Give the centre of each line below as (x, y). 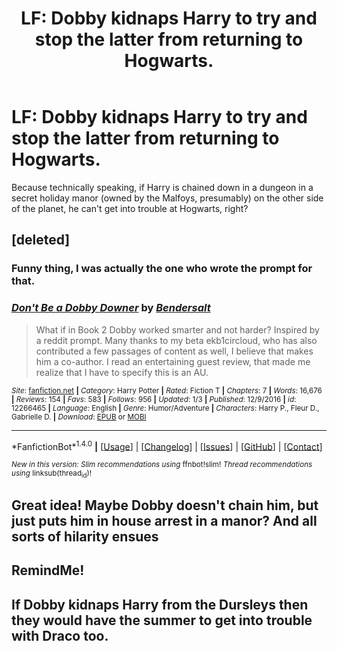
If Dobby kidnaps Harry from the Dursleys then (160, 604)
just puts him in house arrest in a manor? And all (164, 520)
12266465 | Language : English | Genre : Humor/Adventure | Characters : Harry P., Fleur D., (165, 408)
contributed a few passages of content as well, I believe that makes (174, 351)
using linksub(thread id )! (51, 474)
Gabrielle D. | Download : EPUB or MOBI (79, 417)
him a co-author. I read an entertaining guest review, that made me (173, 361)
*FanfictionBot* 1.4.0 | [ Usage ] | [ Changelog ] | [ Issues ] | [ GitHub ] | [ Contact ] (167, 445)
